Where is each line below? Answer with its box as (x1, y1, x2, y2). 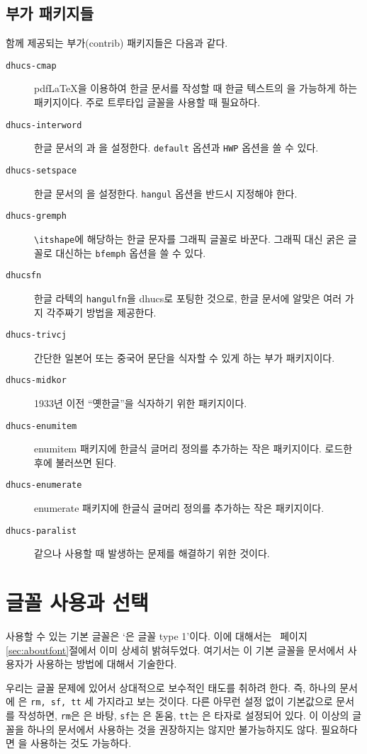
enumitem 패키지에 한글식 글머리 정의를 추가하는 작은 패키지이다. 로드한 (34, 441, 353, 456)
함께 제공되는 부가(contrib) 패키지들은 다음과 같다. (6, 35, 228, 50)
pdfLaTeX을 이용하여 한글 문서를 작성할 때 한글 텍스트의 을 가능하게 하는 (34, 81, 358, 96)
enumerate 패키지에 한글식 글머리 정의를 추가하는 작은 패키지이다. (34, 501, 324, 515)
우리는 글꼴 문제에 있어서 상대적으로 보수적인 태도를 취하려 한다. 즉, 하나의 (6, 680, 337, 695)
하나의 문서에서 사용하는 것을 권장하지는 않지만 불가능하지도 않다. (27, 721, 318, 736)
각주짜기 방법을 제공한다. (46, 304, 157, 319)
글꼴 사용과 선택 (6, 588, 149, 617)
